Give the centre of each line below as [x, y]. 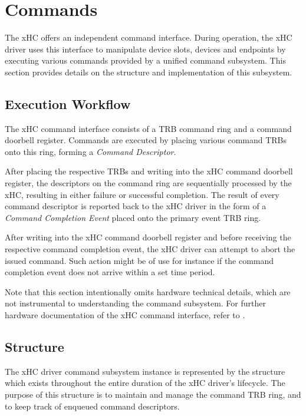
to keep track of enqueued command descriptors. [92, 406]
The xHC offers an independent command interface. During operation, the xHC [149, 37]
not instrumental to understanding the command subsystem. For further [135, 303]
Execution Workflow [68, 103]
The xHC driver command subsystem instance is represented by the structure [145, 371]
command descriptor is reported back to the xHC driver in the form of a [136, 206]
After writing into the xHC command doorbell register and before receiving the [148, 237]
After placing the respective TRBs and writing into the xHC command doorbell [149, 171]
